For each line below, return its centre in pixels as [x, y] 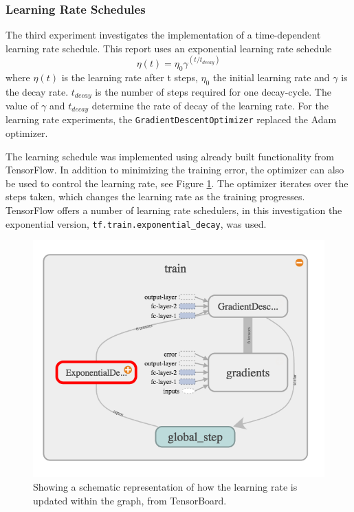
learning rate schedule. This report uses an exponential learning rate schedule [169, 48]
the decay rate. [37, 91]
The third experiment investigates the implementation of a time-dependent [163, 35]
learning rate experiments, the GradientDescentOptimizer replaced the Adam [171, 119]
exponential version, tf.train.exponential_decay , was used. [136, 223]
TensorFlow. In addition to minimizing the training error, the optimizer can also [175, 170]
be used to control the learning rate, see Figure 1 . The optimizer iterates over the [177, 183]
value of [22, 105]
